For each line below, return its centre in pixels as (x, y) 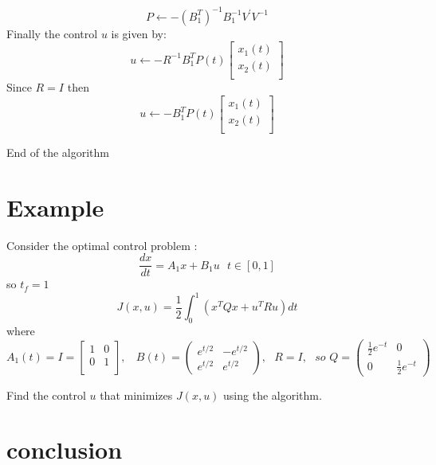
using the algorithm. (273, 395)
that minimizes (136, 395)
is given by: (139, 33)
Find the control (46, 395)
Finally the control (52, 33)
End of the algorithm (58, 152)
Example (55, 207)
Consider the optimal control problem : (102, 245)
